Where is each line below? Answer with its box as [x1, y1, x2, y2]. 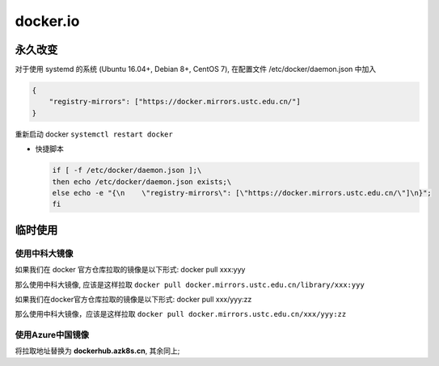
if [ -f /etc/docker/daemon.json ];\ [52, 166, 202, 175]
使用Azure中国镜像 [15, 330, 89, 341]
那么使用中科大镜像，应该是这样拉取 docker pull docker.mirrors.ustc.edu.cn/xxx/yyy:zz [15, 309, 347, 319]
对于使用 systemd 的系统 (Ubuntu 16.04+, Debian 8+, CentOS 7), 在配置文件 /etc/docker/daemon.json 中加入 [15, 65, 377, 74]
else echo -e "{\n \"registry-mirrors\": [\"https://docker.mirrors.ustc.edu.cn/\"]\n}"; [52, 188, 432, 197]
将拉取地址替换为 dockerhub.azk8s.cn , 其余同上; [15, 346, 180, 355]
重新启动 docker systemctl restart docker [15, 129, 173, 139]
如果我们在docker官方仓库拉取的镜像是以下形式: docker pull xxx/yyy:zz [15, 294, 252, 304]
